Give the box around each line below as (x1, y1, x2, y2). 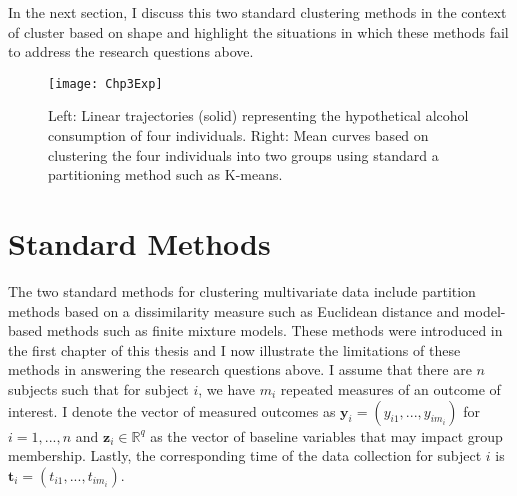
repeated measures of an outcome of (280, 378, 501, 399)
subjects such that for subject (8, 378, 189, 399)
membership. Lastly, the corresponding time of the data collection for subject (8, 445, 482, 466)
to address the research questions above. (8, 41, 254, 62)
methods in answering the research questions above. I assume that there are (8, 359, 472, 380)
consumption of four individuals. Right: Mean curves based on (48, 125, 429, 146)
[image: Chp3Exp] (48, 76, 163, 91)
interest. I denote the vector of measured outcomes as (8, 400, 336, 421)
